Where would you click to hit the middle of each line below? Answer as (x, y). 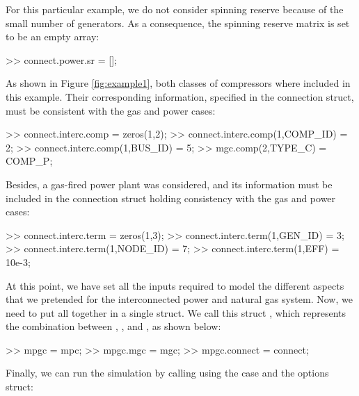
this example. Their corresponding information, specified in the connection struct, (180, 96)
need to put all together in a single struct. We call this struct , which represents (176, 312)
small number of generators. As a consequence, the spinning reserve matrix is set (178, 23)
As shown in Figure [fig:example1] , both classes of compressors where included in (178, 83)
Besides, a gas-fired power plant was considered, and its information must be (169, 184)
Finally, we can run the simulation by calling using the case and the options (167, 373)
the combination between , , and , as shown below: (113, 326)
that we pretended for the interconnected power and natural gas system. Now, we (179, 299)
